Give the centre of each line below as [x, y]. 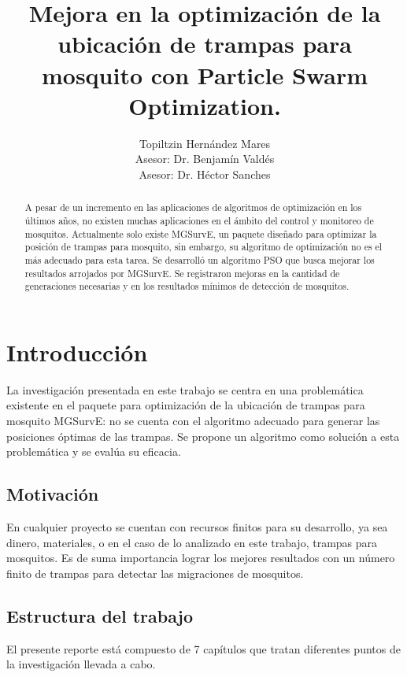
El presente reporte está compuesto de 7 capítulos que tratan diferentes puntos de [203, 648]
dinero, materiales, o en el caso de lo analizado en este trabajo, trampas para [192, 542]
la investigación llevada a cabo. [81, 664]
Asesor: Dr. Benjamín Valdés [205, 159]
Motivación [53, 494]
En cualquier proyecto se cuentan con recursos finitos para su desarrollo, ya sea [197, 526]
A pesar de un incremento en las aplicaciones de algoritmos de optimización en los [193, 207]
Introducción [77, 351]
